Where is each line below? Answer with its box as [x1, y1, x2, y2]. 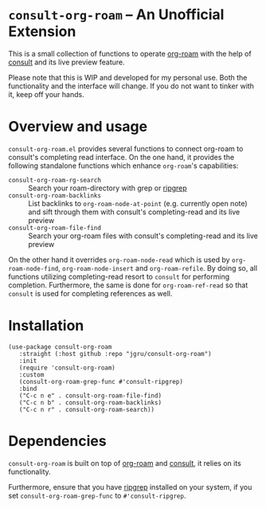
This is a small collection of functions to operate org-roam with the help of [8, 49, 252, 58]
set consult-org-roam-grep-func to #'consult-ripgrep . [8, 490, 186, 500]
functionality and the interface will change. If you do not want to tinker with [8, 81, 255, 91]
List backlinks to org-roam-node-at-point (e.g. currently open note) [28, 198, 248, 208]
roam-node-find [8, 264, 59, 272]
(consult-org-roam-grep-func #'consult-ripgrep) [18, 377, 183, 385]
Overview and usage [8, 118, 148, 136]
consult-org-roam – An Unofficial [8, 6, 225, 24]
